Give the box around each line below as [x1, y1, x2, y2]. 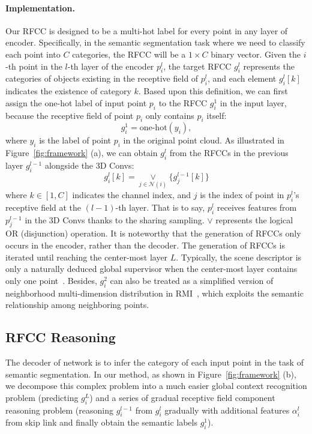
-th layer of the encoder [67, 59, 154, 72]
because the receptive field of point [5, 109, 134, 121]
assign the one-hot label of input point [5, 96, 147, 109]
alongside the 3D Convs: [44, 158, 134, 171]
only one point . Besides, [5, 274, 97, 286]
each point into [5, 47, 61, 60]
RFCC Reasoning [5, 328, 116, 346]
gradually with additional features [164, 403, 290, 416]
